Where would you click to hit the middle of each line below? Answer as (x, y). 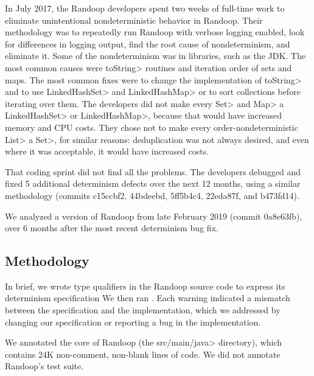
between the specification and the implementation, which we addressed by (143, 310)
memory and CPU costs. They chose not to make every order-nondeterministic (152, 127)
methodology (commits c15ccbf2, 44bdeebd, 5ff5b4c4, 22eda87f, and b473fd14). (152, 195)
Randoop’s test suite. (44, 366)
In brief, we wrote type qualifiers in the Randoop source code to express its (145, 286)
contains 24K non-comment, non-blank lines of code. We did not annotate (143, 354)
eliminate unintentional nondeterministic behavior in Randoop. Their (134, 20)
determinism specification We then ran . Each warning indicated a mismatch (148, 298)
